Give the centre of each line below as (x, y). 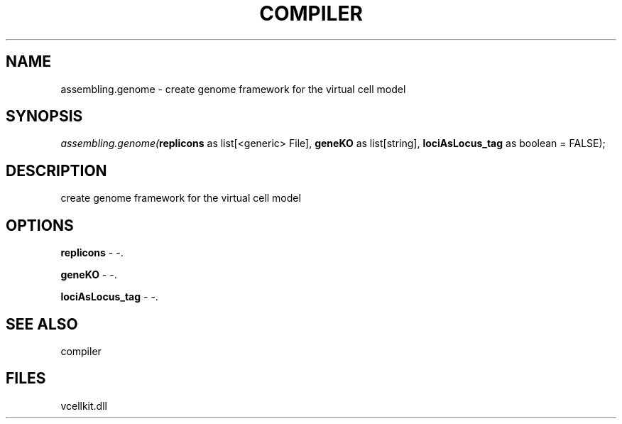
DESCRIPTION (56, 170)
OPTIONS (40, 225)
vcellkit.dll (84, 406)
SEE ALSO (42, 324)
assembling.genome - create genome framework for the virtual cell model (233, 89)
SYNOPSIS (44, 116)
